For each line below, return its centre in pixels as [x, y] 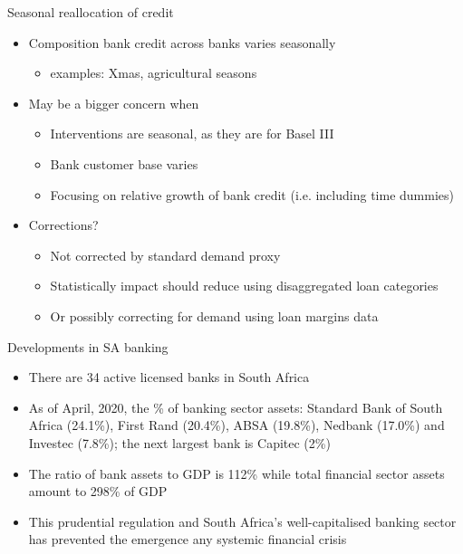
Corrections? [63, 225]
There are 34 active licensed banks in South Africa [169, 377]
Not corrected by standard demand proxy [165, 255]
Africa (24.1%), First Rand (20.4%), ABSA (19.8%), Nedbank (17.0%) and [236, 425]
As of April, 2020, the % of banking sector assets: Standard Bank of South [236, 407]
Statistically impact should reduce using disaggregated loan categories [244, 286]
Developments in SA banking [88, 346]
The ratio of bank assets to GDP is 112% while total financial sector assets [236, 473]
